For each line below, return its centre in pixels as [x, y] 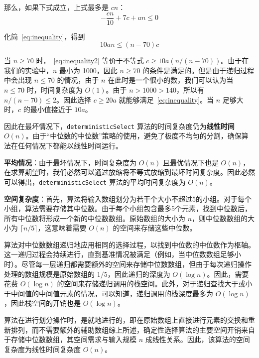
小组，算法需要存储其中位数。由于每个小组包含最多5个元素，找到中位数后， [128, 208]
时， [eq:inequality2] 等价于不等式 [90, 60]
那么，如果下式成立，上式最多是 [56, 7]
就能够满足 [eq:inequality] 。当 [166, 99]
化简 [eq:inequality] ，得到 [45, 36]
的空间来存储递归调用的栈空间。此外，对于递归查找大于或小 [155, 284]
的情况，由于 [78, 80]
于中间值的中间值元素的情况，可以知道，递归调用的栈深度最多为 [109, 293]
